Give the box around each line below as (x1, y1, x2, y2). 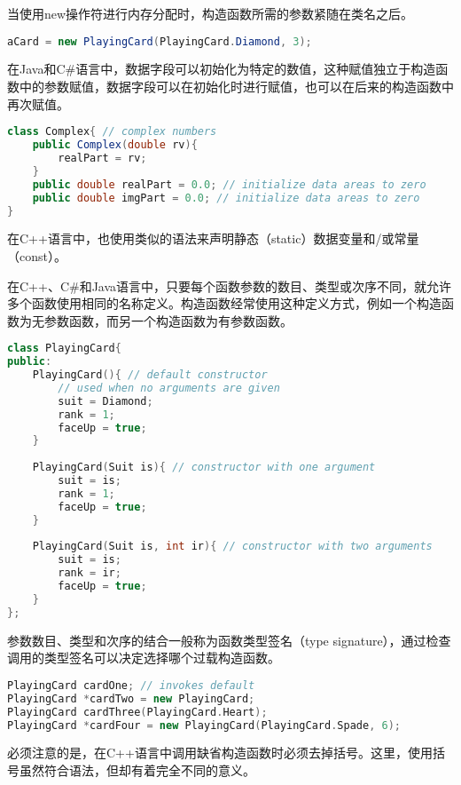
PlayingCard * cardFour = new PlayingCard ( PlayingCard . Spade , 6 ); (7, 718, 401, 732)
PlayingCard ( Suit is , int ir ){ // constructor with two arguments (32, 540, 433, 553)
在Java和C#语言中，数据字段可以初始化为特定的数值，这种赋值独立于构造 (7, 59, 436, 78)
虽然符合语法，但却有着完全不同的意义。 (19, 761, 255, 779)
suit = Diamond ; (58, 394, 153, 408)
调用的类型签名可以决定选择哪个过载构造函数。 (7, 648, 280, 667)
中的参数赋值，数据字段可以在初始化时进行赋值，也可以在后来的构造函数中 (19, 77, 454, 96)
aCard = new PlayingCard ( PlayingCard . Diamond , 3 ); (7, 35, 312, 48)
